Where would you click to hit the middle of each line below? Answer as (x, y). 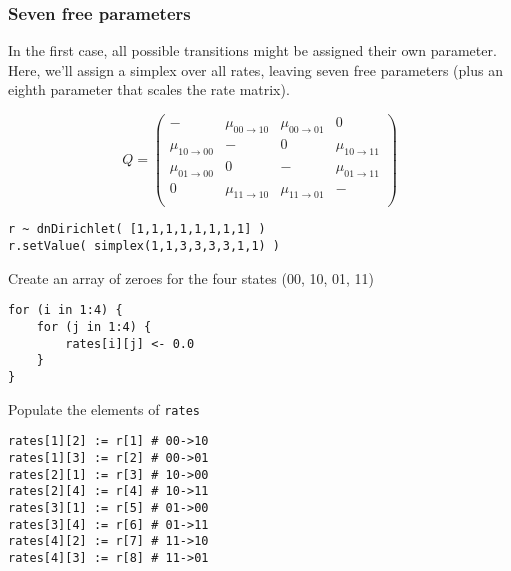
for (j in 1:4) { (94, 326)
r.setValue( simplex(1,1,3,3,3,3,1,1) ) (144, 246)
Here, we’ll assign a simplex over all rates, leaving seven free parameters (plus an (255, 69)
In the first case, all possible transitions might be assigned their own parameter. (252, 50)
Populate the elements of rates (104, 408)
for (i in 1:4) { (65, 310)
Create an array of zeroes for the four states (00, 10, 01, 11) (191, 277)
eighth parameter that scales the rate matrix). (149, 89)
